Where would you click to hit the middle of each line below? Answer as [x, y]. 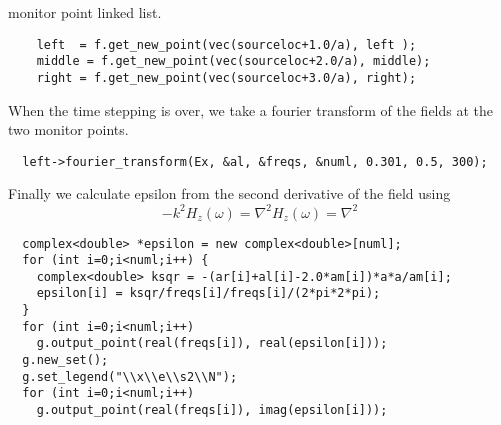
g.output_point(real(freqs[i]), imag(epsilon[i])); [212, 410]
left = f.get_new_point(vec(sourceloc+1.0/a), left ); [226, 44]
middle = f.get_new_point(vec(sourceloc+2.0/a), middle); [233, 61]
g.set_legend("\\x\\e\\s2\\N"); [130, 376]
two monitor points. [68, 129]
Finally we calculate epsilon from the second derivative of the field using [229, 193]
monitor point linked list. [85, 12]
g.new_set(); [65, 360]
